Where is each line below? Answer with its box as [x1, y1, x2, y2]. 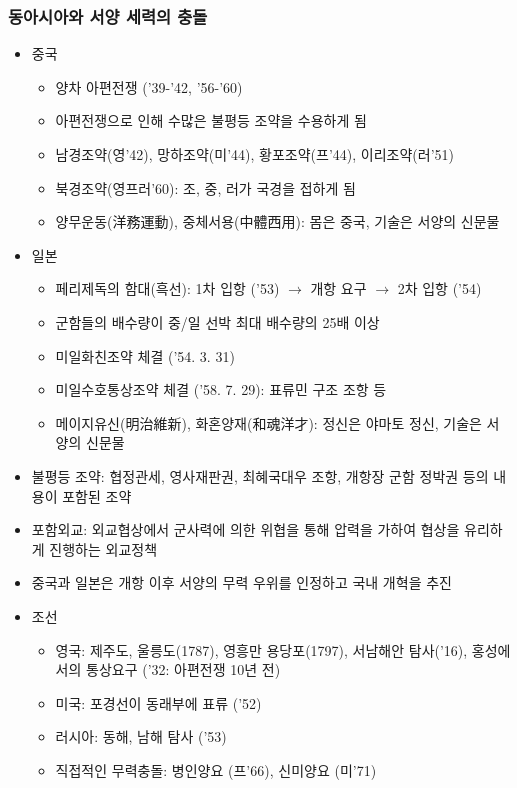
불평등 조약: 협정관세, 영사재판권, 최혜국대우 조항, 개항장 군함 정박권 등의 [31, 465, 489, 486]
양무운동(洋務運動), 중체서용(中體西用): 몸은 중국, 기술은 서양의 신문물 [55, 211, 500, 232]
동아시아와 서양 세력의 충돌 [8, 3, 208, 28]
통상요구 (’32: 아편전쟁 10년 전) [86, 659, 281, 680]
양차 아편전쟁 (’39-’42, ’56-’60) [55, 76, 243, 97]
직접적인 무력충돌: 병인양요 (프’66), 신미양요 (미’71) [55, 759, 377, 780]
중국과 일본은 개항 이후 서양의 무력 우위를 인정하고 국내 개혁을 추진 [31, 572, 452, 593]
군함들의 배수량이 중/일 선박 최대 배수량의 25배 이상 [55, 311, 380, 332]
